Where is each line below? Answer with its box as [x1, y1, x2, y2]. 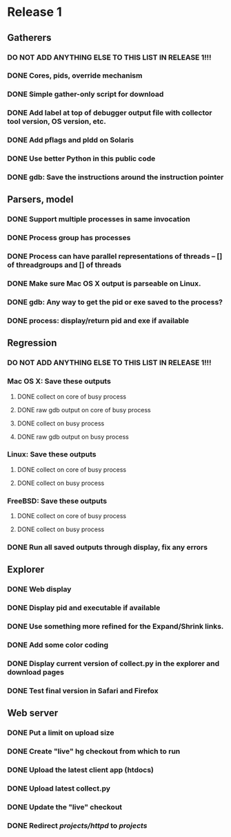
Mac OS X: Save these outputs [7, 376, 112, 386]
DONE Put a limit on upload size [7, 728, 115, 737]
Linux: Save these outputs [7, 450, 97, 459]
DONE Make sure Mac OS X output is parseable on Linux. [7, 279, 201, 288]
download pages [7, 668, 64, 677]
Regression [7, 337, 57, 349]
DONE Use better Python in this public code [7, 154, 156, 163]
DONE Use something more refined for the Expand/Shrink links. [7, 622, 224, 632]
